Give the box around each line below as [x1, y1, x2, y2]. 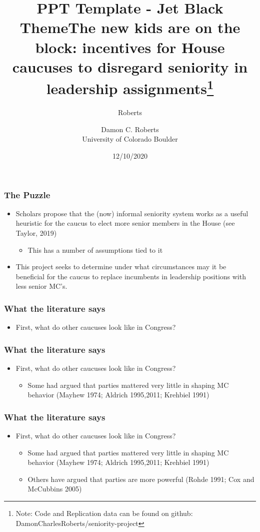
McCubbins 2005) [27, 483, 82, 494]
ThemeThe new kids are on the [19, 17, 240, 38]
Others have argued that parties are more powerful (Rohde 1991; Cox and [27, 473, 254, 484]
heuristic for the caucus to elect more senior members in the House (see [15, 218, 235, 228]
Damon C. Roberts [101, 124, 159, 134]
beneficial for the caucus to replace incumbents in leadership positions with [15, 271, 246, 281]
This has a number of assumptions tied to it [27, 244, 163, 255]
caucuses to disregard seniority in [12, 56, 248, 77]
